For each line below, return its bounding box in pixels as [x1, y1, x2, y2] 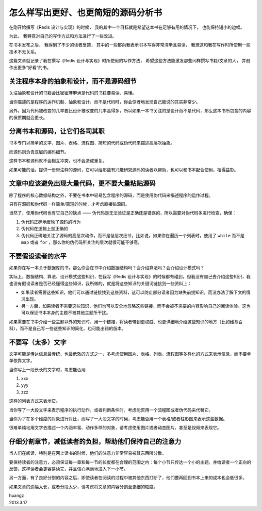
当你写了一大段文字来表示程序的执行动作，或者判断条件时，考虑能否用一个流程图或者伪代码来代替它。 [9, 407, 213, 412]
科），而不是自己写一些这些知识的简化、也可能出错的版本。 [9, 325, 126, 331]
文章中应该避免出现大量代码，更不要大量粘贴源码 [9, 180, 156, 188]
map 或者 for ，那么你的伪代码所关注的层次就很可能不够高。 [21, 239, 143, 245]
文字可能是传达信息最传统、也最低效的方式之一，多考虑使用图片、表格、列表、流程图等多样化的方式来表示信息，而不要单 [9, 351, 251, 357]
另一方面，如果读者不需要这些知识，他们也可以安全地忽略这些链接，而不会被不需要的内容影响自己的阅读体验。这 [21, 303, 246, 309]
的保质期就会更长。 [9, 115, 48, 120]
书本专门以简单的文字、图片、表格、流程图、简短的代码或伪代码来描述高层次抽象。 [9, 140, 175, 146]
